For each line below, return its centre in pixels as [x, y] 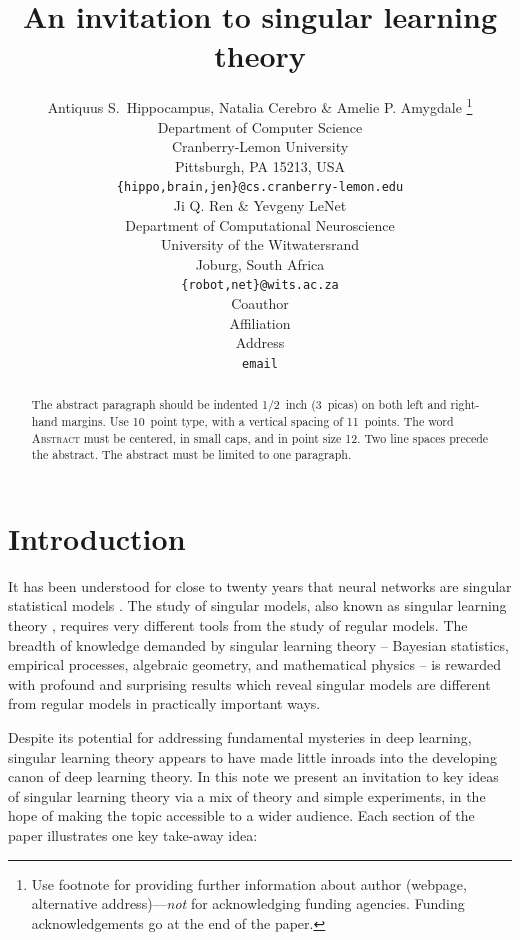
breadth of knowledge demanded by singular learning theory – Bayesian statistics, [258, 644]
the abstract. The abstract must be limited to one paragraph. [191, 454]
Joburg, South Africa [260, 263]
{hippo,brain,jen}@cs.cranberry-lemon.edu [260, 187]
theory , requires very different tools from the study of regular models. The [238, 625]
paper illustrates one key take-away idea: [133, 834]
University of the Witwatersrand [260, 244]
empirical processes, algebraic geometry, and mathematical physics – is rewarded [254, 664]
